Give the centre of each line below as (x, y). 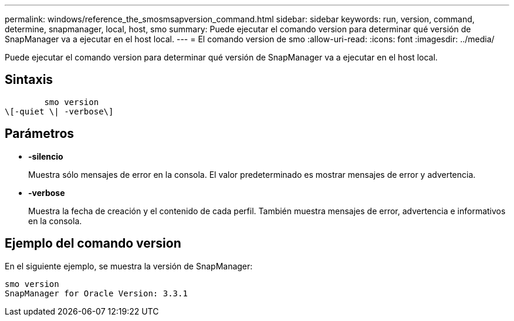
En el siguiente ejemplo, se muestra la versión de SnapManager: (129, 266)
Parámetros (40, 134)
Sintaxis (29, 80)
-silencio (46, 156)
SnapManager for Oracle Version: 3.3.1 (96, 293)
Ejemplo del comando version (93, 244)
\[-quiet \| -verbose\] (59, 111)
